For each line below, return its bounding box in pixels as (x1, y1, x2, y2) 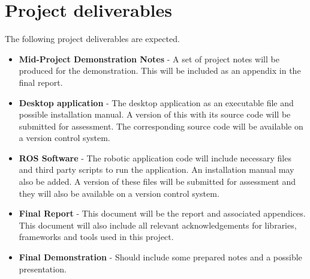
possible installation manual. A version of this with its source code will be (19, 108, 291, 121)
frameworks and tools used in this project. (19, 230, 174, 243)
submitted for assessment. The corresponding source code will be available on (19, 119, 303, 132)
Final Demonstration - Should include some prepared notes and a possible (19, 251, 302, 263)
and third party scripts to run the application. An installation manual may (19, 163, 294, 176)
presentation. (19, 262, 67, 275)
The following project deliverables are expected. (5, 32, 180, 45)
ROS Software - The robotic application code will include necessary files (19, 151, 291, 164)
